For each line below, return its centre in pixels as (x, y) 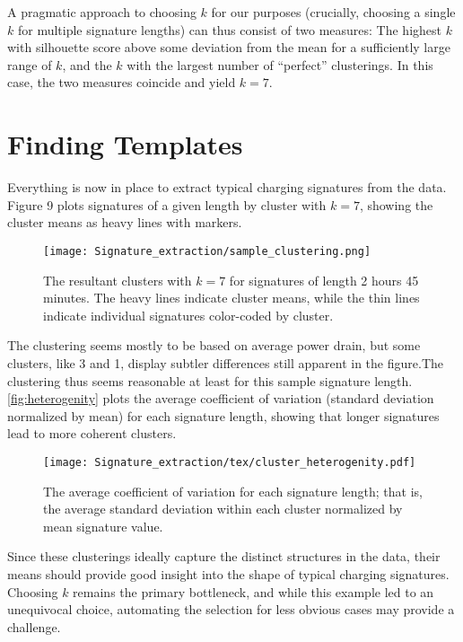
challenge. (34, 626)
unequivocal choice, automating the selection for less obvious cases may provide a (231, 609)
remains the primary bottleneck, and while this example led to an (253, 591)
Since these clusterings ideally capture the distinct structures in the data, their (224, 556)
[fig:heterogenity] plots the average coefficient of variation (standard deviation (221, 398)
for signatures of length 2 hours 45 (324, 280)
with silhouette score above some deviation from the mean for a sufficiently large (229, 47)
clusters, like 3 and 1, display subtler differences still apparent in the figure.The (225, 362)
